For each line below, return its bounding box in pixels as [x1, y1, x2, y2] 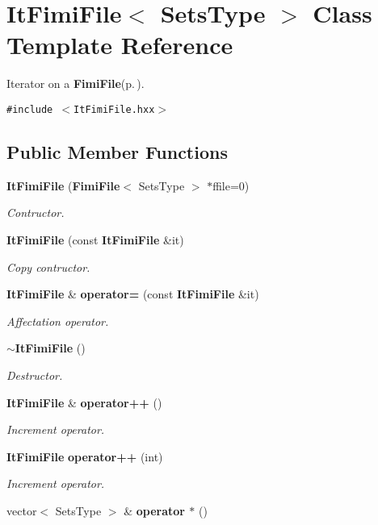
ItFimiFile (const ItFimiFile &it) [6, 231, 184, 248]
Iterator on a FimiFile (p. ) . [6, 75, 145, 92]
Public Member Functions [6, 139, 228, 164]
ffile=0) [212, 177, 250, 194]
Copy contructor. [6, 258, 90, 275]
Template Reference [6, 28, 233, 61]
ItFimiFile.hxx [73, 103, 155, 115]
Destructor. [6, 366, 63, 383]
